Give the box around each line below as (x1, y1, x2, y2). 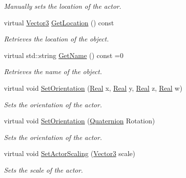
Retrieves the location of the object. (4, 34, 109, 44)
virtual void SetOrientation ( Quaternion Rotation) (4, 116, 155, 126)
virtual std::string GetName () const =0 (4, 50, 124, 60)
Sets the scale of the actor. (4, 164, 83, 175)
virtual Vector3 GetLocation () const (4, 17, 114, 27)
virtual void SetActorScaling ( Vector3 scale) (4, 148, 135, 158)
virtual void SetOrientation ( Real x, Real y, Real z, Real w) (4, 82, 183, 93)
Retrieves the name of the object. (4, 66, 102, 77)
